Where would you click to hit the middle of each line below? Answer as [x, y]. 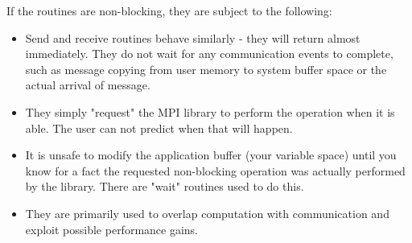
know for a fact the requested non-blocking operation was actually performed [215, 170]
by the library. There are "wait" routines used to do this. [165, 186]
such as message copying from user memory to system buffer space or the [206, 69]
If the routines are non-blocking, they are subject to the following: [169, 10]
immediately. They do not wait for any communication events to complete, [209, 54]
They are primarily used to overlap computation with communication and [207, 213]
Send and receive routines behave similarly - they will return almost [193, 37]
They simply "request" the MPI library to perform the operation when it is [210, 111]
